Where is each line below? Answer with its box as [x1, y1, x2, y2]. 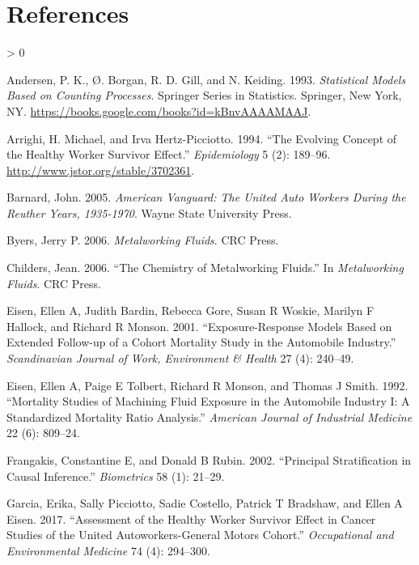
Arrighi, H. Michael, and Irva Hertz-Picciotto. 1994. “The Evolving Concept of [6, 130, 397, 147]
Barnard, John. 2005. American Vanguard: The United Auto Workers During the [6, 189, 406, 206]
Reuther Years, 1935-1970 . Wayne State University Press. [6, 204, 292, 221]
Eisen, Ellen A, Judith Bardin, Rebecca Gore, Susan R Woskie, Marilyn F [6, 302, 375, 319]
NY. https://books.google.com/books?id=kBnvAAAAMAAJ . [6, 102, 311, 119]
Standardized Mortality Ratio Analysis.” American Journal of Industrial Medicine [6, 408, 413, 425]
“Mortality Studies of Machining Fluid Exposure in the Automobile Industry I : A [6, 393, 410, 410]
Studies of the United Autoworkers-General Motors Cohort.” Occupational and [6, 526, 394, 543]
